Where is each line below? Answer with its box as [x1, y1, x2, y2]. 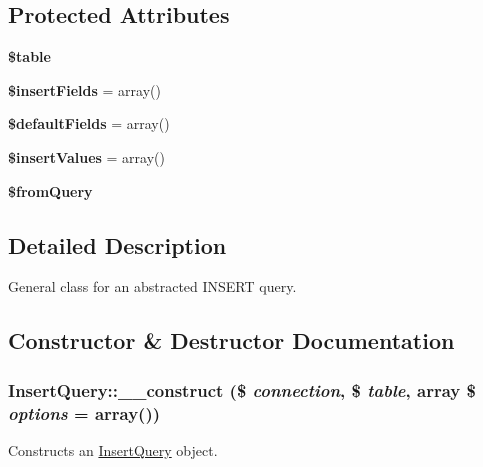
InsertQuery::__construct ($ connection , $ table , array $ [8, 377, 476, 402]
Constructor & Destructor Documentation [8, 325, 455, 356]
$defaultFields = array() [8, 113, 170, 134]
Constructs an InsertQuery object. [8, 439, 218, 460]
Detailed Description [8, 229, 227, 260]
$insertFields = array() [8, 79, 161, 100]
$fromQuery [8, 180, 93, 201]
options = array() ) [8, 400, 161, 425]
